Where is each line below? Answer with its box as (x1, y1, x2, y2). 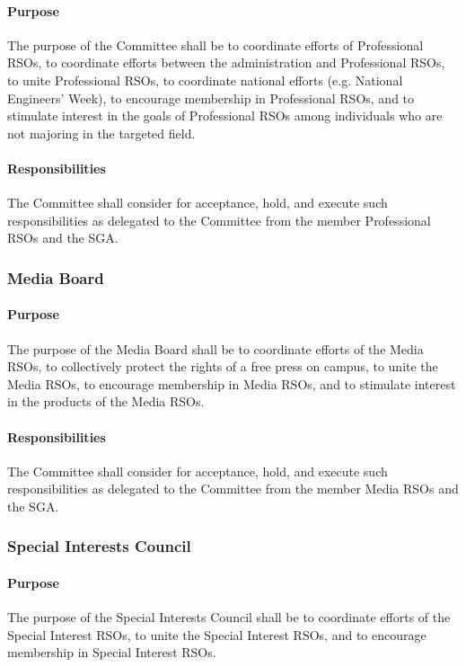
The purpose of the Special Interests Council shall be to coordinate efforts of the (7, 608, 451, 627)
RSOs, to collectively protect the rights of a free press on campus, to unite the (7, 357, 438, 376)
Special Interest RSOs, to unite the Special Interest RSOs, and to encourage (7, 625, 426, 644)
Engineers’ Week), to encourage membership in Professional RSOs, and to (7, 88, 415, 107)
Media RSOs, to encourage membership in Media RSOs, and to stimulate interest (7, 374, 456, 393)
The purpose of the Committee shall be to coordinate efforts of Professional (7, 35, 424, 54)
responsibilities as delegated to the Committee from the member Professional (7, 210, 431, 229)
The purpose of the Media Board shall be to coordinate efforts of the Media (7, 339, 424, 358)
